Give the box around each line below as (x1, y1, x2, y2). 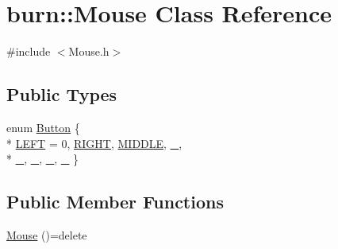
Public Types (6, 82, 117, 107)
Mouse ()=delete (6, 226, 87, 243)
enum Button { (6, 119, 80, 135)
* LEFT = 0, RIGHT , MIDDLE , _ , (6, 134, 182, 151)
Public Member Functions (6, 189, 224, 214)
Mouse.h (68, 43, 109, 60)
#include (6, 43, 51, 60)
